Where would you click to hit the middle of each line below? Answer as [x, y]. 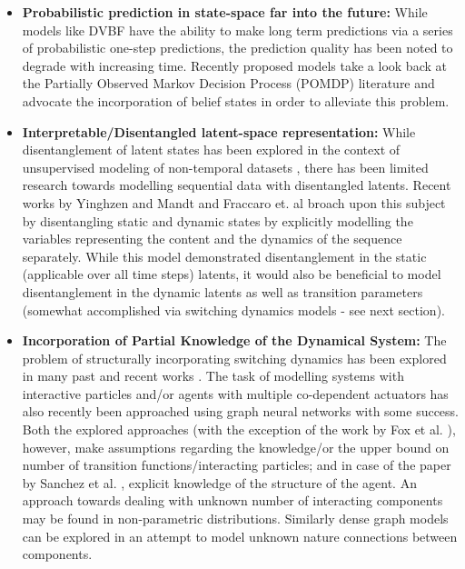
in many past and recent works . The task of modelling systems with [213, 376]
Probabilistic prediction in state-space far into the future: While [225, 12]
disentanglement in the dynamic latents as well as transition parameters [223, 291]
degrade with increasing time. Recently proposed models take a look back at [234, 65]
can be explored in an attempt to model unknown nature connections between [240, 536]
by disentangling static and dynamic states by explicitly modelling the [218, 220]
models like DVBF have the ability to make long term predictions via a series [237, 30]
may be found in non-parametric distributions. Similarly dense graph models [235, 519]
